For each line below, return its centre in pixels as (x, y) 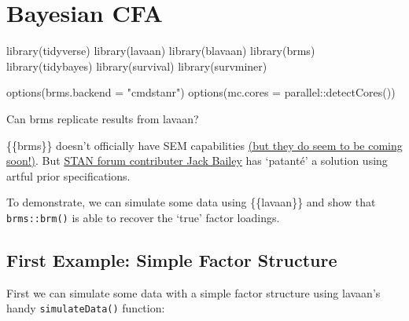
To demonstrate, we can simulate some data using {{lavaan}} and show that (191, 202)
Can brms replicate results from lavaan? (103, 118)
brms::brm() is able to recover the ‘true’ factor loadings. (143, 217)
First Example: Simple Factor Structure (172, 259)
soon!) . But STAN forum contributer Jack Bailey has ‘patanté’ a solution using (197, 160)
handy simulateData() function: (86, 308)
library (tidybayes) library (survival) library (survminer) (137, 66)
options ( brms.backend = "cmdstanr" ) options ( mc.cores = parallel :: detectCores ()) (201, 92)
